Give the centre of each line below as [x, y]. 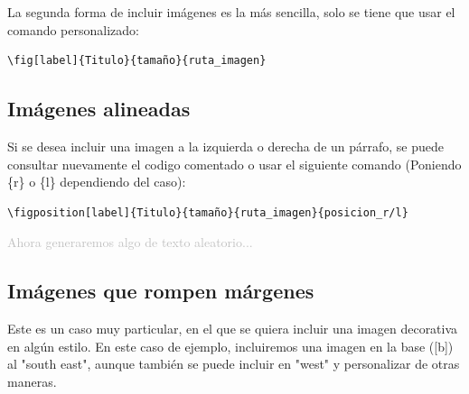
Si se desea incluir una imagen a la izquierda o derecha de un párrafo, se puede [226, 146]
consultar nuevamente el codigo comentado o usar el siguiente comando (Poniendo [234, 164]
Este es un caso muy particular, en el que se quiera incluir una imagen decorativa [233, 329]
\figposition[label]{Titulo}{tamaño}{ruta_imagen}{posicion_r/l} [208, 212]
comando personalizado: [73, 29]
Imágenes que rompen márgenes [161, 291]
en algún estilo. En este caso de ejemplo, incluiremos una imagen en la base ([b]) [230, 346]
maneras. [32, 381]
